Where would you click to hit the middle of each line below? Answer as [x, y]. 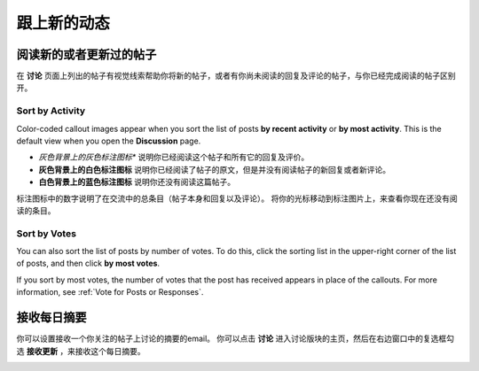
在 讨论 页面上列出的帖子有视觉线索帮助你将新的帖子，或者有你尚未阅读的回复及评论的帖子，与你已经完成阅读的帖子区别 [236, 76]
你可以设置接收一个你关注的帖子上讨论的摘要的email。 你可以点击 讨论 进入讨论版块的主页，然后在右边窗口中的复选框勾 [235, 339]
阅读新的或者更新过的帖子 [86, 54]
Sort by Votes [47, 233]
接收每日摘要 [51, 317]
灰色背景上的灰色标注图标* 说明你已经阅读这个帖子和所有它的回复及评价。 [174, 157]
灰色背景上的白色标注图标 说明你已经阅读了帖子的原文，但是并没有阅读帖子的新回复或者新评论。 [214, 169]
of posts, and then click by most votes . [88, 263]
